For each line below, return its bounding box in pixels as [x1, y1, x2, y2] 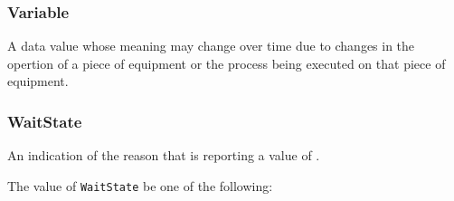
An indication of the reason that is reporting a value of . [7, 146, 320, 165]
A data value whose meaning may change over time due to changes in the [7, 36, 415, 55]
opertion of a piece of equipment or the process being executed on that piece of [7, 53, 446, 72]
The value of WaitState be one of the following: [7, 176, 273, 195]
